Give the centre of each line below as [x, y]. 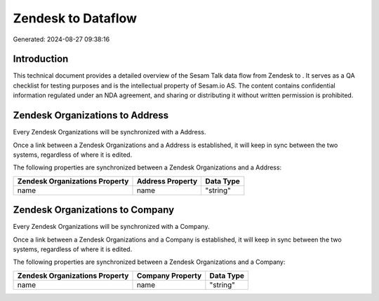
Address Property [167, 181]
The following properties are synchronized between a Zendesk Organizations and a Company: [149, 262]
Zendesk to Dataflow [75, 18]
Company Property [169, 275]
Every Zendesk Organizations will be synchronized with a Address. [109, 132]
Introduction [41, 59]
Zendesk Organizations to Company [94, 210]
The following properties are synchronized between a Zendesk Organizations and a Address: [147, 167]
